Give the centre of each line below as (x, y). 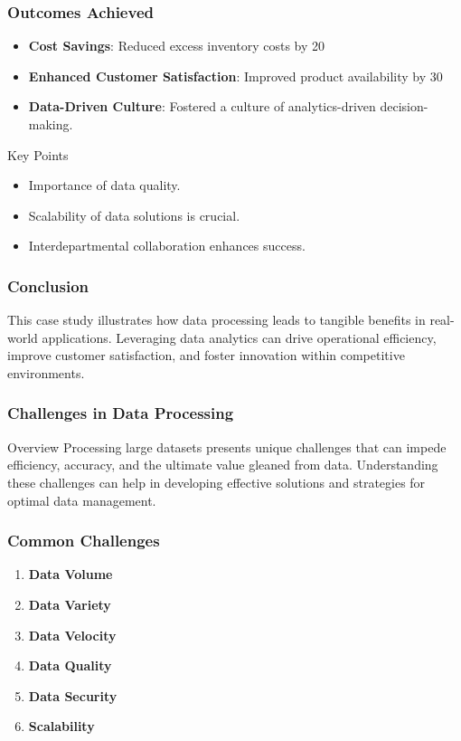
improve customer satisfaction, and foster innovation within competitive (206, 355)
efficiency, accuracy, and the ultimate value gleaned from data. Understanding (223, 465)
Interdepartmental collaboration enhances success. (167, 246)
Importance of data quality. (104, 185)
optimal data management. (82, 500)
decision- (404, 106)
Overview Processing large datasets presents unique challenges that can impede (227, 446)
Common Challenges (84, 541)
